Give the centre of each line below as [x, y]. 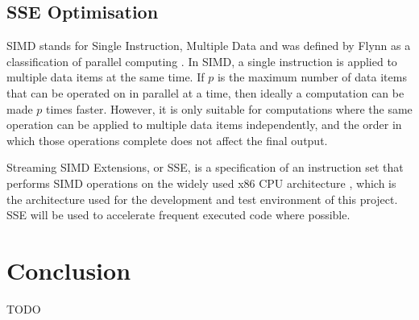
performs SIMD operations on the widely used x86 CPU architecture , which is [201, 183]
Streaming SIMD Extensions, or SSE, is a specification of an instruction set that [205, 167]
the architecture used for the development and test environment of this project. [202, 199]
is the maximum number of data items [312, 77]
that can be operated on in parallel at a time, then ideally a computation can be [205, 92]
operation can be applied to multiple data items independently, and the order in [204, 125]
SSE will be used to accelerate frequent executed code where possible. [178, 215]
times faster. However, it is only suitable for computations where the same [229, 108]
